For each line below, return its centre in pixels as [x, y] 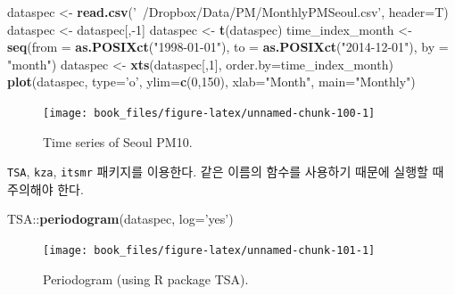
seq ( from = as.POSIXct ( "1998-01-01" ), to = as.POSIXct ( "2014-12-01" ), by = [228, 47]
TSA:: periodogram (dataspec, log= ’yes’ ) [120, 219]
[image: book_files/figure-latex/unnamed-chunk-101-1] [209, 251]
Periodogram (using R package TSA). [146, 279]
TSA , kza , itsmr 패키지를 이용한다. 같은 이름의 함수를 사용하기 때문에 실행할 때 [226, 172]
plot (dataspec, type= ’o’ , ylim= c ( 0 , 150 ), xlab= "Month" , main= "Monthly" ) [211, 82]
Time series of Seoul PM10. [118, 141]
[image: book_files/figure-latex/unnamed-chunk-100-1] [209, 113]
